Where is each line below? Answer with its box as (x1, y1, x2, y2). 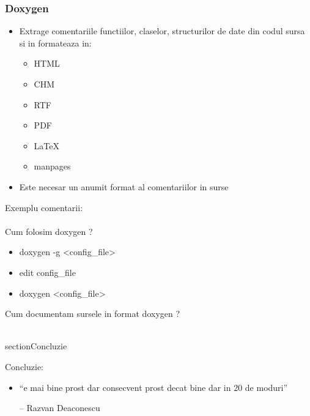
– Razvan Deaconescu (19, 401, 100, 414)
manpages (34, 160, 71, 173)
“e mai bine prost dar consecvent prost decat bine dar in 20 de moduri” (19, 381, 288, 393)
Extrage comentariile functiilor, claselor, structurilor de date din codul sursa (19, 24, 305, 37)
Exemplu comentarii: (5, 201, 83, 214)
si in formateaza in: (19, 36, 92, 49)
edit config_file (19, 266, 76, 278)
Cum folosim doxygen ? (5, 225, 93, 237)
